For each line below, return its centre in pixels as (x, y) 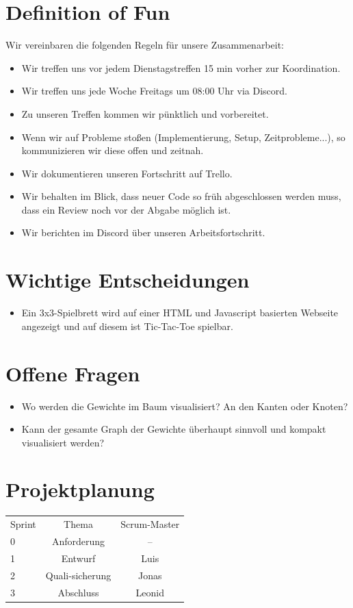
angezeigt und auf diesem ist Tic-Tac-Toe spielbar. (127, 326)
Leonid (150, 592)
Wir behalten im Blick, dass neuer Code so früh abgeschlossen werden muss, (181, 196)
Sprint (23, 524)
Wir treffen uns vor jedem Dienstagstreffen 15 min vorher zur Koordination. (181, 67)
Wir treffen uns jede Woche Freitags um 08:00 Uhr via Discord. (154, 91)
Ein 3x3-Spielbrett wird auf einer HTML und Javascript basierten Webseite (180, 313)
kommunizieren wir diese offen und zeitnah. (113, 150)
